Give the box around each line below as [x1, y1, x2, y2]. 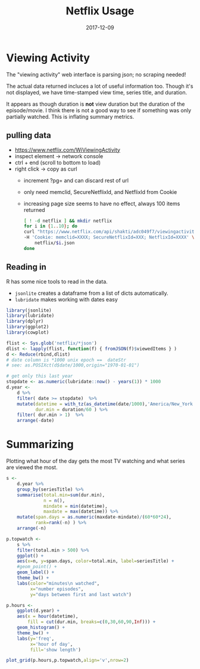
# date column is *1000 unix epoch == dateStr [6, 357, 127, 363]
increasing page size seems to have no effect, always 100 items [23, 200, 180, 207]
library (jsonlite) [6, 307, 52, 313]
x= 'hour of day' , [30, 641, 73, 647]
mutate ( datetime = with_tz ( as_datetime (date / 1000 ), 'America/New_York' [17, 401, 196, 407]
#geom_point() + [17, 564, 58, 570]
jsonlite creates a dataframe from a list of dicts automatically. [14, 289, 168, 297]
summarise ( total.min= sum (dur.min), [17, 492, 105, 498]
